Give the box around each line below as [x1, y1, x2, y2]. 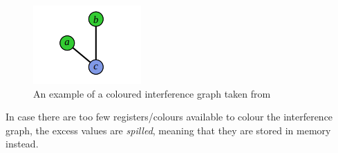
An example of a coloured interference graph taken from [33, 86, 271, 100]
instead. [6, 136, 39, 151]
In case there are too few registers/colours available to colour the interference [6, 109, 333, 124]
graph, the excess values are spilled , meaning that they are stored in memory [6, 123, 331, 137]
